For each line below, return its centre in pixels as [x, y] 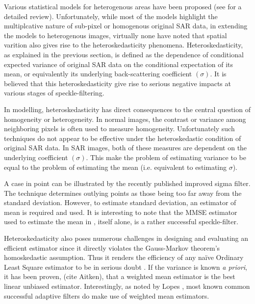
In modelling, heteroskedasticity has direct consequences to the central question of [127, 109]
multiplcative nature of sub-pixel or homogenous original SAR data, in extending [126, 26]
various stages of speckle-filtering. [54, 93]
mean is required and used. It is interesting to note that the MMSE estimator [121, 212]
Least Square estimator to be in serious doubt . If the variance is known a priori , [126, 267]
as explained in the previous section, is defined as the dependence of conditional [124, 54]
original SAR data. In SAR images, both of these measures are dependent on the [126, 148]
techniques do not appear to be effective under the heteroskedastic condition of [123, 138]
